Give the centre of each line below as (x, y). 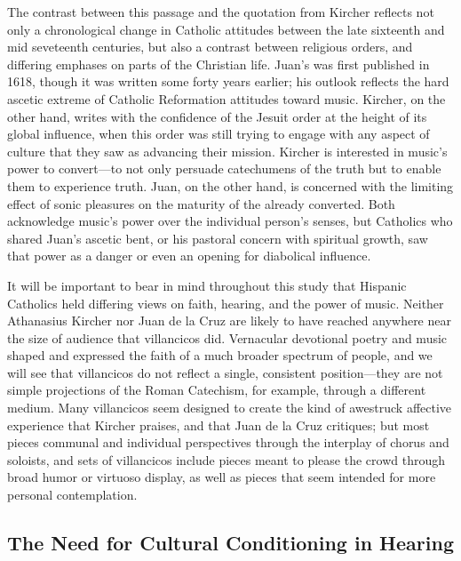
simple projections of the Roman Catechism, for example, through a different (217, 390)
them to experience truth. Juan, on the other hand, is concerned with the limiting (230, 185)
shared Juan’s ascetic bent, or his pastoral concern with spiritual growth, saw (218, 238)
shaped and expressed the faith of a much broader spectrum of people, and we (220, 355)
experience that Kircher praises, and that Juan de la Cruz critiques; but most (219, 425)
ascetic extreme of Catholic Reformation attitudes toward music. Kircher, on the (227, 98)
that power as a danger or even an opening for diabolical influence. (189, 256)
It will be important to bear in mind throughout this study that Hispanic (207, 285)
